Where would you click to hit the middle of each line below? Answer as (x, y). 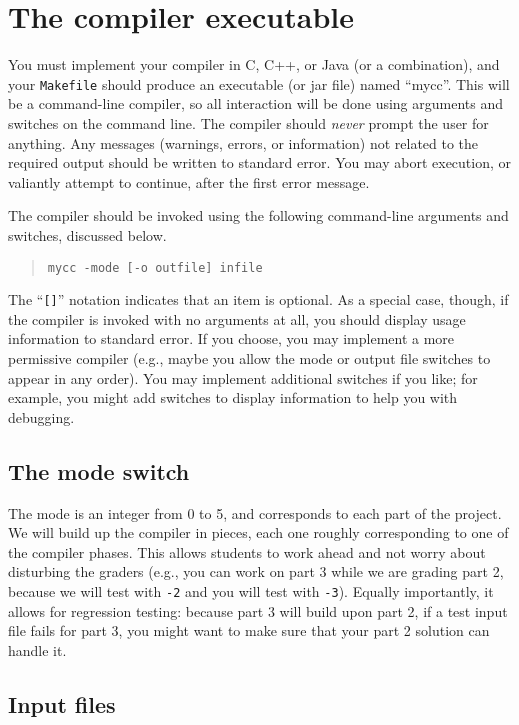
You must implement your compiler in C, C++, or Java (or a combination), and (254, 64)
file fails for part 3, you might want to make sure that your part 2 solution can (249, 630)
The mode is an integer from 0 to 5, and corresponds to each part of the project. (255, 512)
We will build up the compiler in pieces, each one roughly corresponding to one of (258, 532)
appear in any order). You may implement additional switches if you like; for (243, 377)
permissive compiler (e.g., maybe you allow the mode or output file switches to (249, 358)
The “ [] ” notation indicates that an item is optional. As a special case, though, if (258, 299)
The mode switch (99, 470)
